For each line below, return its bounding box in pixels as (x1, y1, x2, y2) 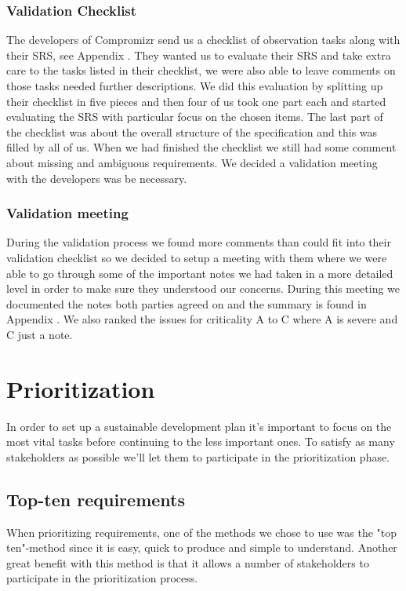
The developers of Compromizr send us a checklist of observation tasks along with (6, 31, 401, 48)
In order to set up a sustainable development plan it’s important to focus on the (6, 418, 392, 434)
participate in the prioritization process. (6, 570, 198, 586)
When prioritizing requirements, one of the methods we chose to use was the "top (6, 524, 397, 540)
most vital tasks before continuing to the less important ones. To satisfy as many (6, 433, 395, 450)
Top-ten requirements (6, 487, 185, 511)
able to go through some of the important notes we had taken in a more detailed (6, 264, 393, 281)
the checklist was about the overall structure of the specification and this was (6, 123, 378, 140)
